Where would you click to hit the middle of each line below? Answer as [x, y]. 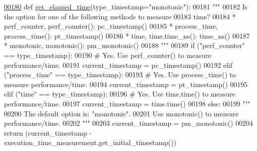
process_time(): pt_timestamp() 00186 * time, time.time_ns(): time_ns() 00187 [127, 35]
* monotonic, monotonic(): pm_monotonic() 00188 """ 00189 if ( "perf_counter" [125, 45]
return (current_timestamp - [48, 132]
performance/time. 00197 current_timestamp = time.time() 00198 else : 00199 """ [127, 103]
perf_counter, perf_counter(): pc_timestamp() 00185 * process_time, [111, 26]
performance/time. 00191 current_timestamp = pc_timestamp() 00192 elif [118, 65]
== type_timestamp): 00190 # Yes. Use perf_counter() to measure [108, 55]
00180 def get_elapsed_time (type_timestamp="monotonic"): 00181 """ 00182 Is [126, 6]
